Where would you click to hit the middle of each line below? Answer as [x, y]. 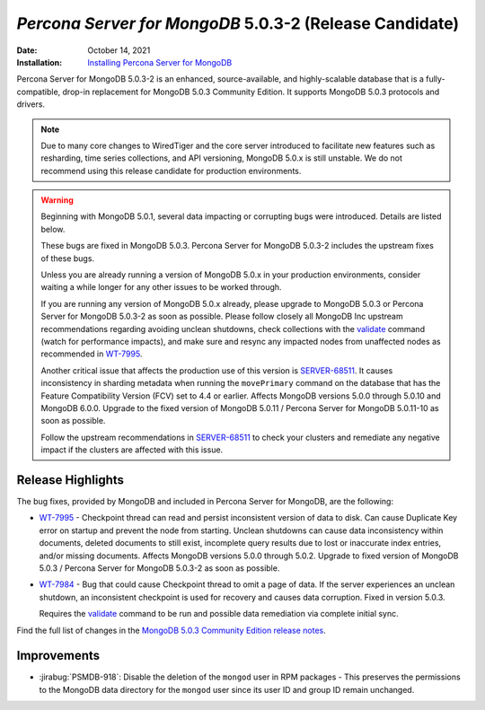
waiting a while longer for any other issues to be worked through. [161, 287]
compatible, [39, 92]
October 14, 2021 [119, 50]
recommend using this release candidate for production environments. [171, 171]
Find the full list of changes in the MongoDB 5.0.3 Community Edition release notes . [172, 630]
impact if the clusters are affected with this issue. [132, 450]
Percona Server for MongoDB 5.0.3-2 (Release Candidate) [238, 23]
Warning [57, 200]
